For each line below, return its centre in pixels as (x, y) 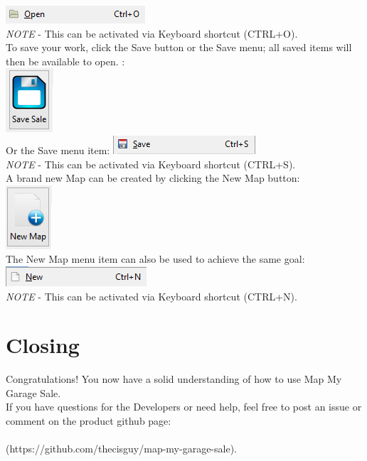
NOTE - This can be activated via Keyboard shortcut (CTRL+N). (151, 296)
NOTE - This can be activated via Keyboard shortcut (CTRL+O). (152, 33)
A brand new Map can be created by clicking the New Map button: (153, 178)
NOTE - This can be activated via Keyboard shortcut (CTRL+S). (151, 164)
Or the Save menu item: (58, 150)
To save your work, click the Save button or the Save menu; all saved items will (179, 47)
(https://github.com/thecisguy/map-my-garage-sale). (121, 449)
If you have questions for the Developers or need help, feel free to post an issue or (184, 407)
